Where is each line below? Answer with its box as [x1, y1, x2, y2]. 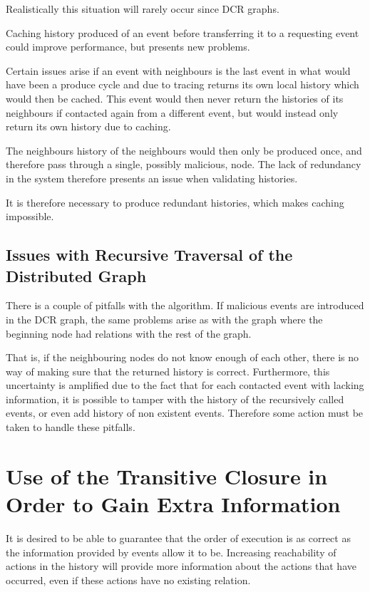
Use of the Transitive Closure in [6, 461, 328, 490]
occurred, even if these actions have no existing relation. [6, 572, 251, 587]
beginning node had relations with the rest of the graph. [6, 326, 252, 341]
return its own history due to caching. [6, 119, 171, 134]
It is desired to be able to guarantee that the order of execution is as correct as [6, 530, 351, 545]
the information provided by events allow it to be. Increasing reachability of [6, 544, 336, 559]
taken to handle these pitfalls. [6, 420, 135, 435]
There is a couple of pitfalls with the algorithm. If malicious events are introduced [6, 298, 364, 313]
